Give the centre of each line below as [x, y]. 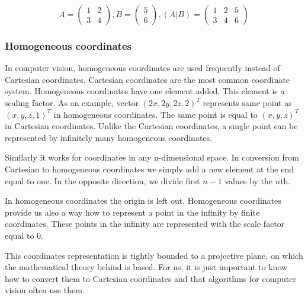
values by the [249, 180]
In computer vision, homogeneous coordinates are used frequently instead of [142, 68]
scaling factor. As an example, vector [72, 102]
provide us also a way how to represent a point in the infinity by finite [132, 212]
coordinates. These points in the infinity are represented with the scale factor [145, 224]
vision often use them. [45, 290]
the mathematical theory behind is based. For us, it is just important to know [146, 267]
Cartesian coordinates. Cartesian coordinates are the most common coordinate [147, 79]
